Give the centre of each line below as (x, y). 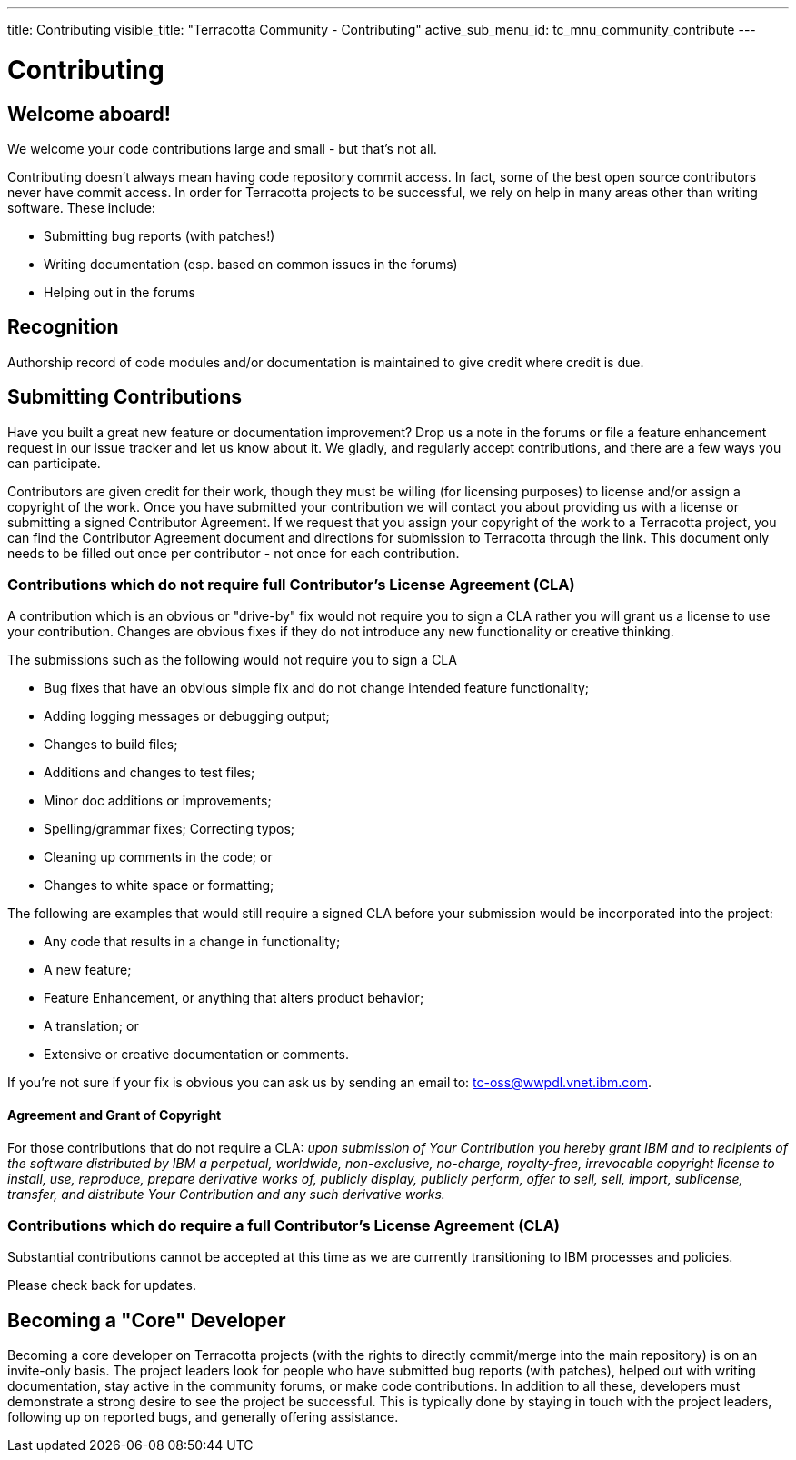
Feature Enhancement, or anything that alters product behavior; (234, 998)
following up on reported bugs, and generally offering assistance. (203, 1417)
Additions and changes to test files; (149, 773)
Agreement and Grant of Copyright (114, 1115)
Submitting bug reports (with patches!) (159, 235)
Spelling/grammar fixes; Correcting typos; (169, 829)
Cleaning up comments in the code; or (158, 857)
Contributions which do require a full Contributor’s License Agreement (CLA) (284, 1225)
